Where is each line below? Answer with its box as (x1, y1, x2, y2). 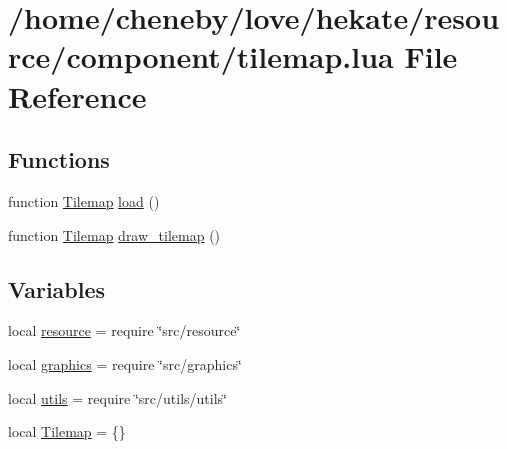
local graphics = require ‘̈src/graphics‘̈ (8, 353, 242, 374)
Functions (8, 144, 110, 175)
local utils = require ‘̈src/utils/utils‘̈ (8, 387, 228, 408)
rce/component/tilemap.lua (8, 36, 394, 77)
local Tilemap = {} (8, 421, 126, 442)
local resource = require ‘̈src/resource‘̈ (8, 320, 241, 341)
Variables (8, 273, 106, 304)
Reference (8, 75, 147, 116)
